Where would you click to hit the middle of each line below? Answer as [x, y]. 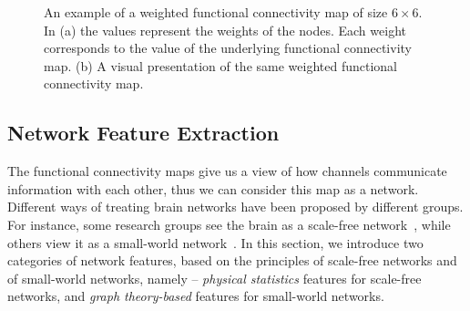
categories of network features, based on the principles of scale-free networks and [232, 260]
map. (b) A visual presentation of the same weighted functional [220, 65]
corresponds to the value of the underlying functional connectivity [228, 48]
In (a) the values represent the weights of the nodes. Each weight [225, 30]
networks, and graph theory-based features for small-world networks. [196, 296]
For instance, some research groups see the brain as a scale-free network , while [229, 224]
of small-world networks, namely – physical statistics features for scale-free [215, 278]
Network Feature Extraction [143, 133]
